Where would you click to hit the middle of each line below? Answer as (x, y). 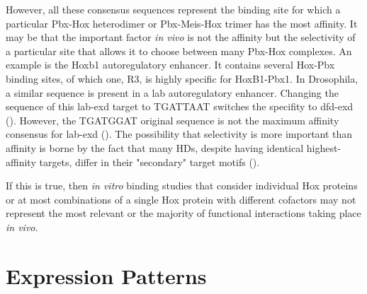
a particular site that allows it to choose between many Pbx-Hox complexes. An (179, 51)
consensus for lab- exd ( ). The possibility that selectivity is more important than (179, 134)
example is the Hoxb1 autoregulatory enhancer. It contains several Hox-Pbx (170, 65)
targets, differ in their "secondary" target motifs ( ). (149, 161)
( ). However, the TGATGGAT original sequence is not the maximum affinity (173, 120)
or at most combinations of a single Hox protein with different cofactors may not (181, 199)
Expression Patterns (106, 275)
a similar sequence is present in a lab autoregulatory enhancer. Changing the (172, 92)
